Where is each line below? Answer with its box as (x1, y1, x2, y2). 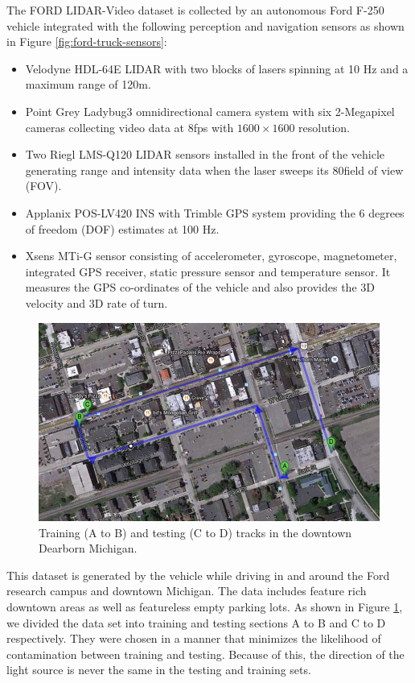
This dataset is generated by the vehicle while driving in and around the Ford (6, 566, 390, 583)
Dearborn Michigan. (39, 540, 138, 557)
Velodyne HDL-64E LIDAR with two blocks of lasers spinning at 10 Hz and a (25, 60, 409, 77)
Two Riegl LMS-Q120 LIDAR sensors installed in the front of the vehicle (25, 146, 385, 163)
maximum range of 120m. (25, 76, 151, 93)
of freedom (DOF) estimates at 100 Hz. (25, 220, 220, 237)
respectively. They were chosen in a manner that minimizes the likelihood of (6, 630, 381, 647)
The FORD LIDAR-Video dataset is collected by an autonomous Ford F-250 (6, 2, 384, 18)
